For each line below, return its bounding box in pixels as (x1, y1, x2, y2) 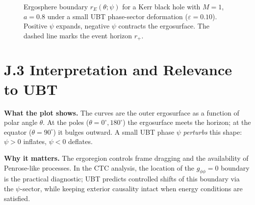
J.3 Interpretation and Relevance (4, 59, 232, 80)
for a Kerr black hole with (122, 1, 201, 11)
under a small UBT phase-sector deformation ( (47, 11, 188, 21)
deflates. (68, 136, 93, 146)
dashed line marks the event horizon (24, 30, 132, 40)
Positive (24, 21, 48, 31)
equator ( (4, 126, 32, 137)
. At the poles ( (43, 117, 89, 127)
